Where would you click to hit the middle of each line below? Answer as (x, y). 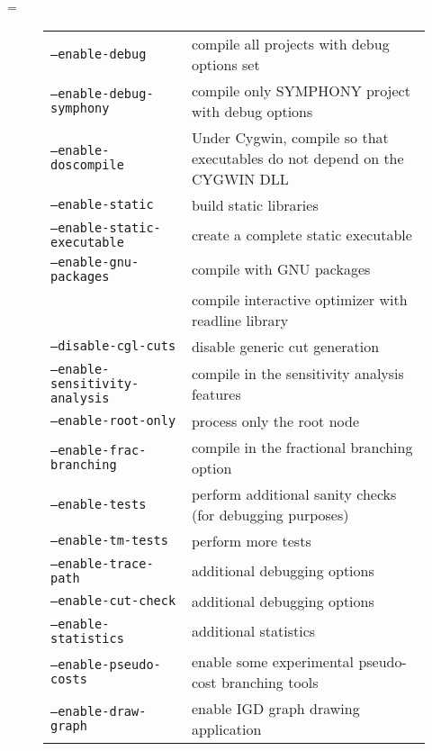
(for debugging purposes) (270, 514)
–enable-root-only (113, 421)
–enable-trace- (102, 563)
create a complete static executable (301, 235)
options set (225, 64)
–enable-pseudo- (106, 664)
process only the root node (275, 421)
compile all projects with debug (290, 43)
